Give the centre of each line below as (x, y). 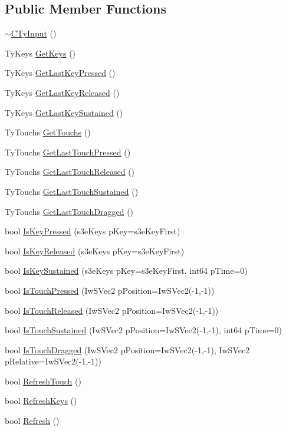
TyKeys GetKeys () (40, 53)
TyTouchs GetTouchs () (48, 132)
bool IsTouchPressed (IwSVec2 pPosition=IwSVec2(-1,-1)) (110, 290)
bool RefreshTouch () (43, 381)
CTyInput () (34, 33)
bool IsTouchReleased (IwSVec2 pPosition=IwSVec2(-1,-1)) (112, 310)
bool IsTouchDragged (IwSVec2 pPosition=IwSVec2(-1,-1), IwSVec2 (127, 349)
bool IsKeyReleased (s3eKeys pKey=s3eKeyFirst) (95, 251)
